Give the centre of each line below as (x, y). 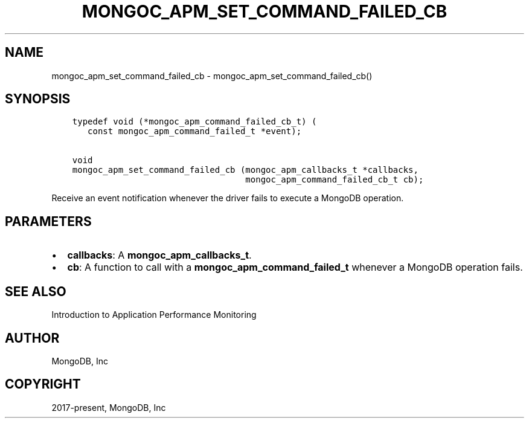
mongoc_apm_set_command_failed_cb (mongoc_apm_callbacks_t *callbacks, (245, 170)
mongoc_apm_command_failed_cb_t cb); (335, 180)
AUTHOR (32, 338)
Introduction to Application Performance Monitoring (154, 315)
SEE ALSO (36, 291)
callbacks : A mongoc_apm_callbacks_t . (159, 255)
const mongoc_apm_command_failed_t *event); (195, 131)
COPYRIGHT (43, 384)
